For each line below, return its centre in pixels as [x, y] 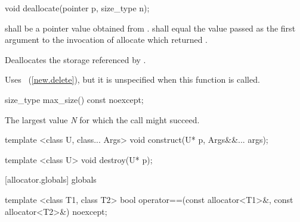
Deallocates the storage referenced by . [75, 59]
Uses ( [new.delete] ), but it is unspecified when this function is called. [132, 79]
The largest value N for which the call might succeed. [102, 119]
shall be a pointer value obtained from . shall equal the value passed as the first [150, 28]
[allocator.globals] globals [51, 179]
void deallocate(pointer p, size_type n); [77, 8]
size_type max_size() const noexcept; [74, 99]
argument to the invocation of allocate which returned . [106, 40]
